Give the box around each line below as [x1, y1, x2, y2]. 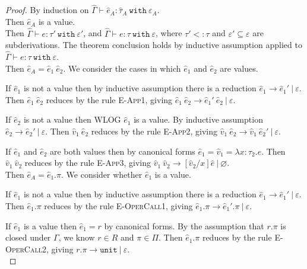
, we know [58, 231, 95, 244]
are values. [220, 62, 258, 74]
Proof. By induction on [5, 4, 89, 16]
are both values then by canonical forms [50, 145, 195, 157]
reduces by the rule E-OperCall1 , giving [44, 199, 193, 212]
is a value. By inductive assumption [134, 113, 263, 126]
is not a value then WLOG [23, 113, 121, 126]
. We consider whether [61, 168, 143, 180]
